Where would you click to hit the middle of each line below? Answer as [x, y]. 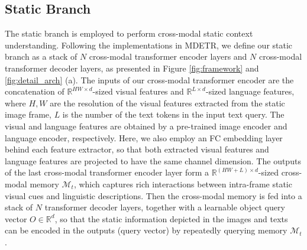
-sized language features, [250, 91]
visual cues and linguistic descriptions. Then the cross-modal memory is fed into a [153, 195]
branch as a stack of [41, 56]
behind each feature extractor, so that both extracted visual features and [137, 149]
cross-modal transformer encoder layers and [168, 56]
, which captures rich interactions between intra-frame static [183, 184]
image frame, [28, 114]
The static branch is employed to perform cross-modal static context [129, 33]
